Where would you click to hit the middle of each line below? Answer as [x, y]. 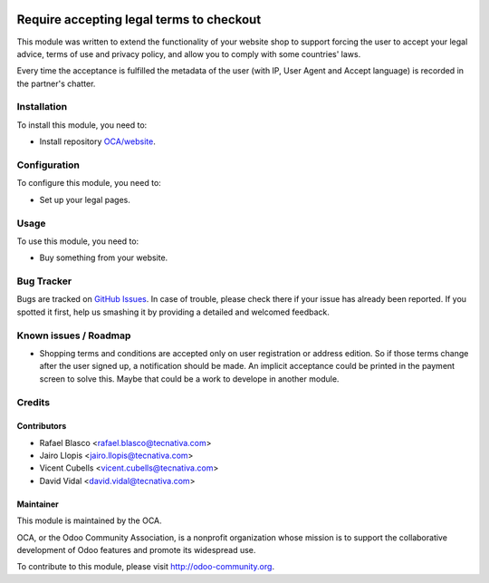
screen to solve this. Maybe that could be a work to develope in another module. [189, 379]
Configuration [48, 165]
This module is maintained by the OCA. [89, 520]
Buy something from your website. [104, 257]
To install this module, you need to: [82, 125]
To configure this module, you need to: [89, 183]
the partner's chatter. [56, 83]
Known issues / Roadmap [74, 335]
